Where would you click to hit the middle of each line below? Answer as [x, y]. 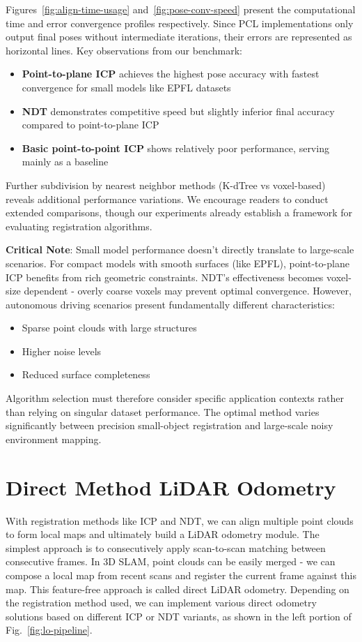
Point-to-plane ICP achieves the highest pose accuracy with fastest [171, 74]
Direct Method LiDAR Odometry [171, 487]
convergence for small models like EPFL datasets [126, 87]
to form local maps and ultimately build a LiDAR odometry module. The [163, 534]
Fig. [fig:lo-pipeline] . [49, 630]
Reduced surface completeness [86, 374]
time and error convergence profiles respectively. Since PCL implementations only [180, 23]
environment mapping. [54, 439]
